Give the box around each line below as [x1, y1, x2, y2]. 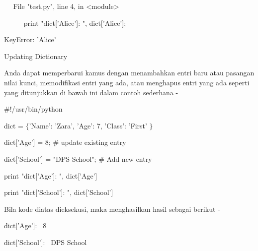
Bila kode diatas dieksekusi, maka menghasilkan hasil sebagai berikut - [4, 203, 220, 214]
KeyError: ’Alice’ [4, 34, 56, 45]
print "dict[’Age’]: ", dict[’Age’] [4, 170, 97, 181]
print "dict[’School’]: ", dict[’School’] [4, 187, 113, 197]
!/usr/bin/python [9, 104, 63, 114]
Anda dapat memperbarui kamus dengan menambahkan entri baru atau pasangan [4, 67, 255, 78]
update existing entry [61, 137, 126, 147]
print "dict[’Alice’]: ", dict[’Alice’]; [23, 17, 126, 28]
